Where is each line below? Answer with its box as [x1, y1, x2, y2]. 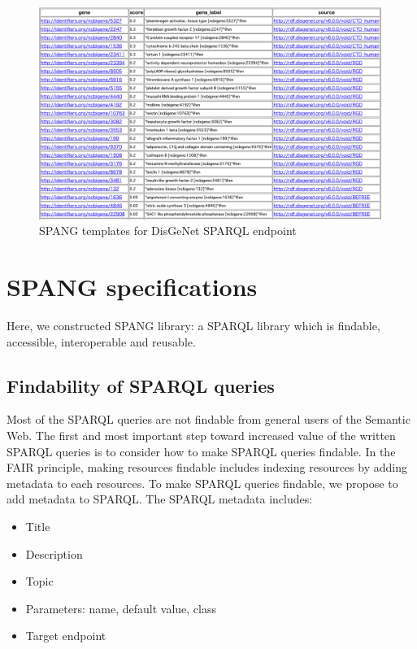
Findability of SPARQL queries [7, 372, 275, 398]
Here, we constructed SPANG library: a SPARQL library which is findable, [7, 317, 380, 333]
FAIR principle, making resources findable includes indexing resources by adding [7, 459, 407, 476]
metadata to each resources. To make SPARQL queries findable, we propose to [7, 474, 398, 491]
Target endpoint [25, 627, 106, 644]
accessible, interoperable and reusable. [7, 333, 196, 350]
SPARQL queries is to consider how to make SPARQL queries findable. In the [7, 442, 396, 460]
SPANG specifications [7, 270, 258, 303]
